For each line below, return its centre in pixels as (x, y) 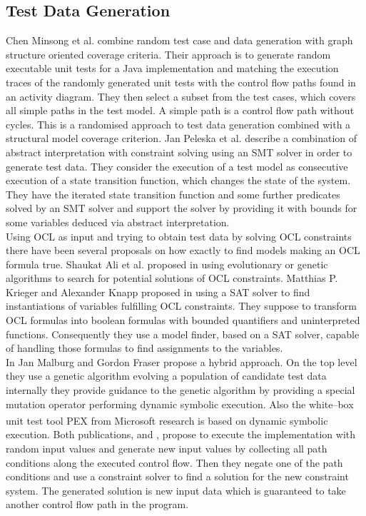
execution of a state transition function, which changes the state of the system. (178, 180)
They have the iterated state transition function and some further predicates (173, 194)
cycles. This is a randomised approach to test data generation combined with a (178, 124)
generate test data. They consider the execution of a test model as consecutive (177, 166)
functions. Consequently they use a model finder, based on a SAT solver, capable (183, 334)
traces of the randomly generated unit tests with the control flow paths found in (181, 82)
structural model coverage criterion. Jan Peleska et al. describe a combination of (182, 138)
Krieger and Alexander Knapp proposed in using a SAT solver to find (158, 292)
